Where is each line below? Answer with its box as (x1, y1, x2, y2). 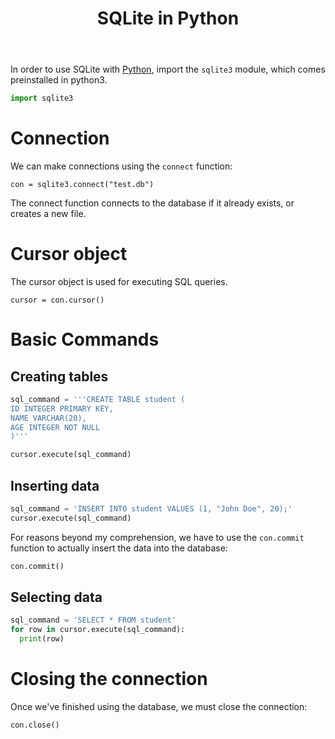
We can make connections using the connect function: (10, 160, 233, 172)
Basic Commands (10, 328, 160, 351)
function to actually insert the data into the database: (10, 542, 228, 554)
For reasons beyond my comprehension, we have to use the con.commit (10, 531, 305, 543)
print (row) (19, 634, 65, 644)
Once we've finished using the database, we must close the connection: (10, 701, 308, 712)
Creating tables (10, 368, 109, 385)
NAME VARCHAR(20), (10, 413, 87, 423)
